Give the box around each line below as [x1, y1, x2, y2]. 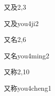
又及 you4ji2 [4, 18, 39, 28]
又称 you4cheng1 [4, 82, 52, 93]
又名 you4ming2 [4, 50, 50, 60]
